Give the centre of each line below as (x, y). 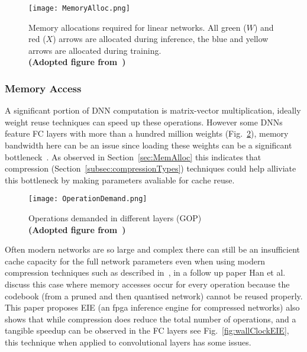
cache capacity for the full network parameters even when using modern (135, 261)
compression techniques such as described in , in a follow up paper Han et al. (145, 272)
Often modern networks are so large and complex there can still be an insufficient (153, 249)
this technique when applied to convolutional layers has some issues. (128, 342)
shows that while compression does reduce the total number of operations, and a (151, 319)
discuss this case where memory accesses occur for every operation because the (147, 284)
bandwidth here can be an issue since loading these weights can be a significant (148, 145)
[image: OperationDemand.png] (88, 199)
